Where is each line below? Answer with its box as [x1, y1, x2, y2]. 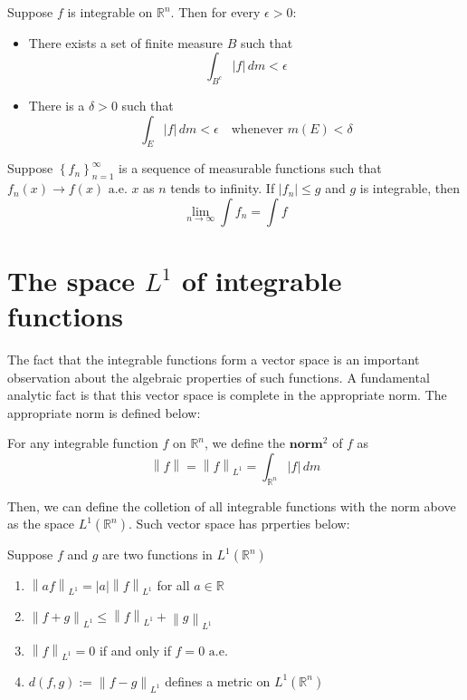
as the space [7, 514, 75, 533]
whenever [231, 122, 283, 136]
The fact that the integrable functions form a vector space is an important [7, 350, 420, 369]
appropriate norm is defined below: [7, 403, 201, 422]
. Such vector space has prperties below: [129, 514, 350, 533]
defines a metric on [165, 671, 271, 690]
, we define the [205, 433, 286, 452]
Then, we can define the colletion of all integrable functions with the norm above [7, 496, 456, 515]
